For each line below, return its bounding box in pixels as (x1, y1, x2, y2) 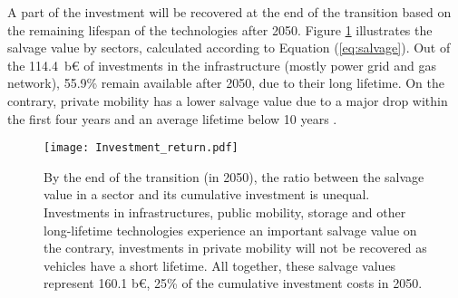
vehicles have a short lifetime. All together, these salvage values (44, 255, 396, 274)
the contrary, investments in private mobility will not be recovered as (44, 238, 427, 257)
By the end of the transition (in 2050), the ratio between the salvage (44, 167, 424, 186)
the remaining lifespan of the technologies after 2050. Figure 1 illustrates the (7, 20, 433, 39)
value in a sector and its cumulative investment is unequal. (44, 185, 370, 204)
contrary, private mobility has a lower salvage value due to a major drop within (7, 91, 448, 110)
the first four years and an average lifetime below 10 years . (7, 109, 337, 128)
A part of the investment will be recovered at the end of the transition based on (7, 3, 452, 21)
